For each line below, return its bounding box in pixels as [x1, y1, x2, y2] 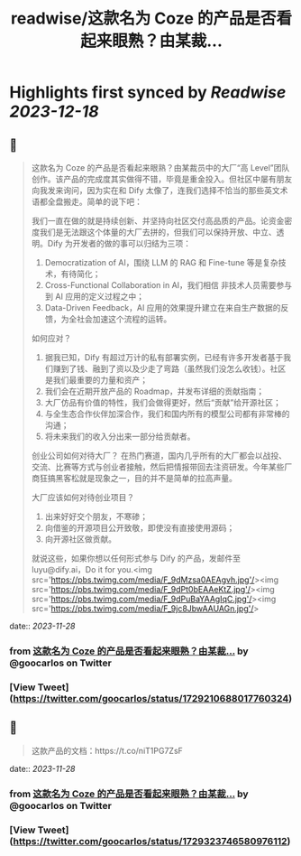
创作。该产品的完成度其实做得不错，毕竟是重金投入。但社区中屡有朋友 [31, 173, 293, 184]
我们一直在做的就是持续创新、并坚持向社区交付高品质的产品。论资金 [31, 216, 285, 226]
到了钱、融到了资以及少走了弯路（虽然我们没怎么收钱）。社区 [60, 363, 287, 374]
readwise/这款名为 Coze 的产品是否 [10, 8, 277, 29]
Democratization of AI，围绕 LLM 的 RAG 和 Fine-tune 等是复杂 [44, 257, 279, 267]
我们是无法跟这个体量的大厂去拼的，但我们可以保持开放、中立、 [39, 227, 277, 237]
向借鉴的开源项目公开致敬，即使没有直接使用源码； [44, 523, 235, 533]
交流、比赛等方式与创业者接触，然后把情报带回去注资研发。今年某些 [31, 461, 285, 472]
